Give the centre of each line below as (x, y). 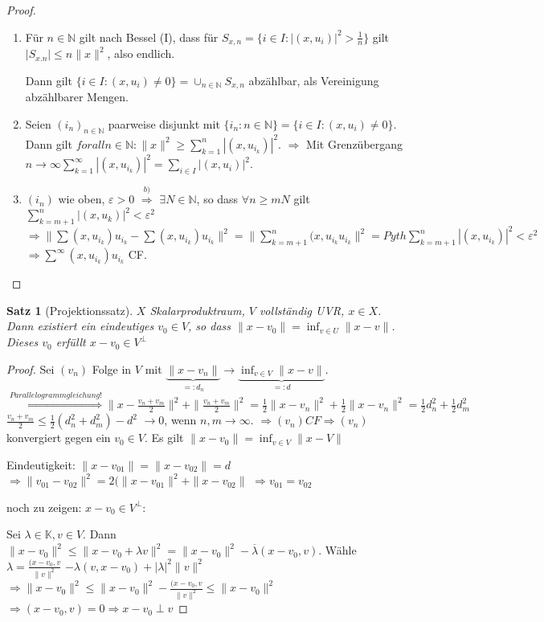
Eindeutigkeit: (41, 464)
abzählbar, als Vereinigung (314, 80)
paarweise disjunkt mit (164, 123)
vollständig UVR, (302, 310)
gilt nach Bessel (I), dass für (149, 37)
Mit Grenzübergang (355, 143)
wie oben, (82, 199)
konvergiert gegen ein (59, 438)
